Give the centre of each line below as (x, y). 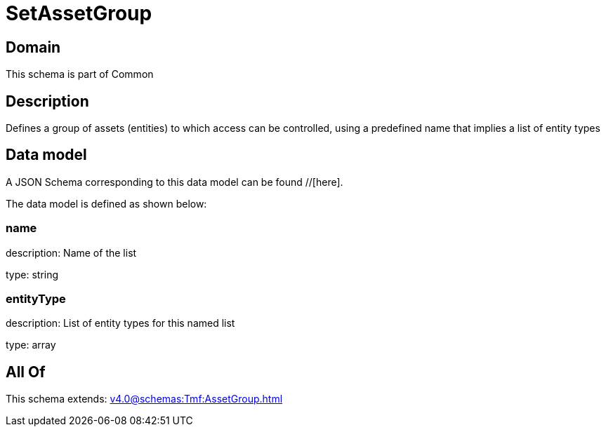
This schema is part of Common (80, 74)
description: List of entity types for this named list (120, 323)
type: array (31, 345)
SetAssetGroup (79, 13)
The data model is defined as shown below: (106, 203)
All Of (26, 372)
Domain (33, 47)
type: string (32, 274)
